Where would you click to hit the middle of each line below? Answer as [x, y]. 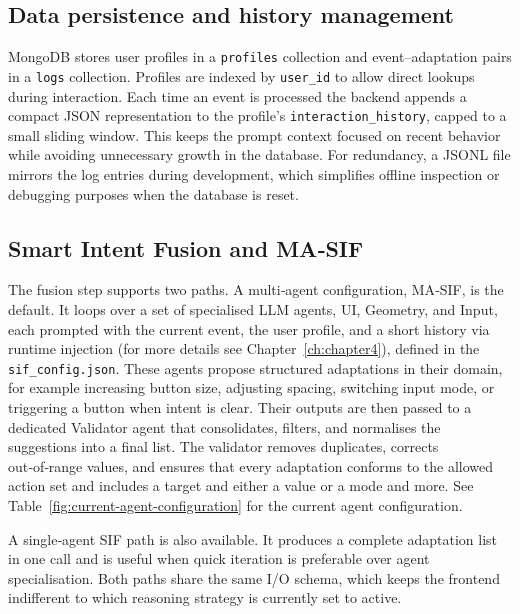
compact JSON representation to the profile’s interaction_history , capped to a [257, 115]
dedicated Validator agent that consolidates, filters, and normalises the [224, 426]
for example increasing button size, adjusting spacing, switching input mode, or [251, 387]
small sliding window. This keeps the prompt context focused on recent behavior [254, 134]
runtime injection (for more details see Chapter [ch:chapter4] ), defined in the [244, 348]
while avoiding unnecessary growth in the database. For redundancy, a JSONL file [259, 154]
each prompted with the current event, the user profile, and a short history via [249, 328]
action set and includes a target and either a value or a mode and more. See [241, 485]
